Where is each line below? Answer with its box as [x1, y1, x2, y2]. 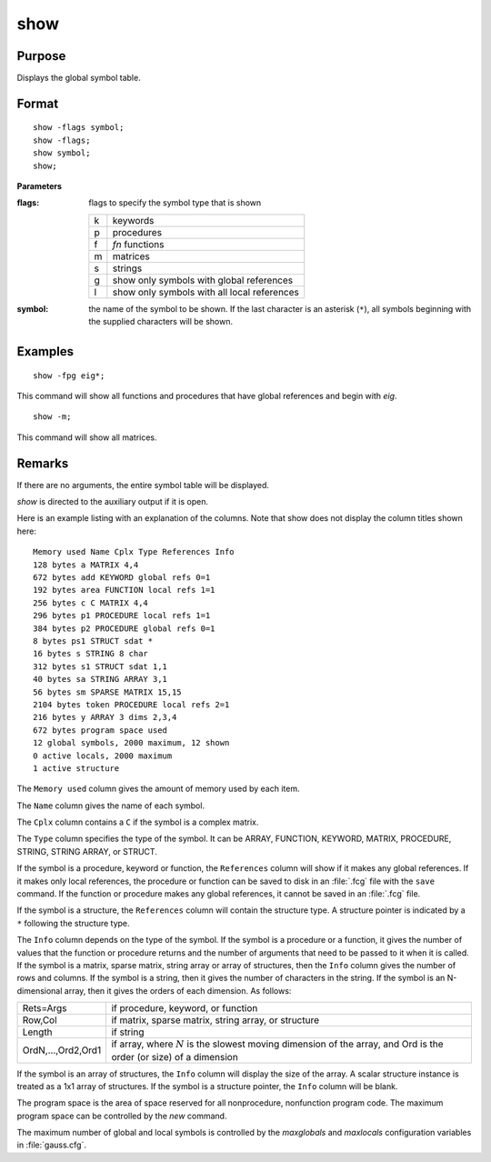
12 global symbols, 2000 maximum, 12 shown [33, 737, 230, 748]
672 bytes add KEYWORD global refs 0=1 [33, 573, 211, 583]
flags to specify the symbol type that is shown [88, 197, 262, 208]
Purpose [16, 48, 66, 64]
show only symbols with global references [112, 274, 294, 286]
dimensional [16, 985, 63, 996]
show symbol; [33, 148, 91, 158]
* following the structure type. [16, 917, 131, 928]
